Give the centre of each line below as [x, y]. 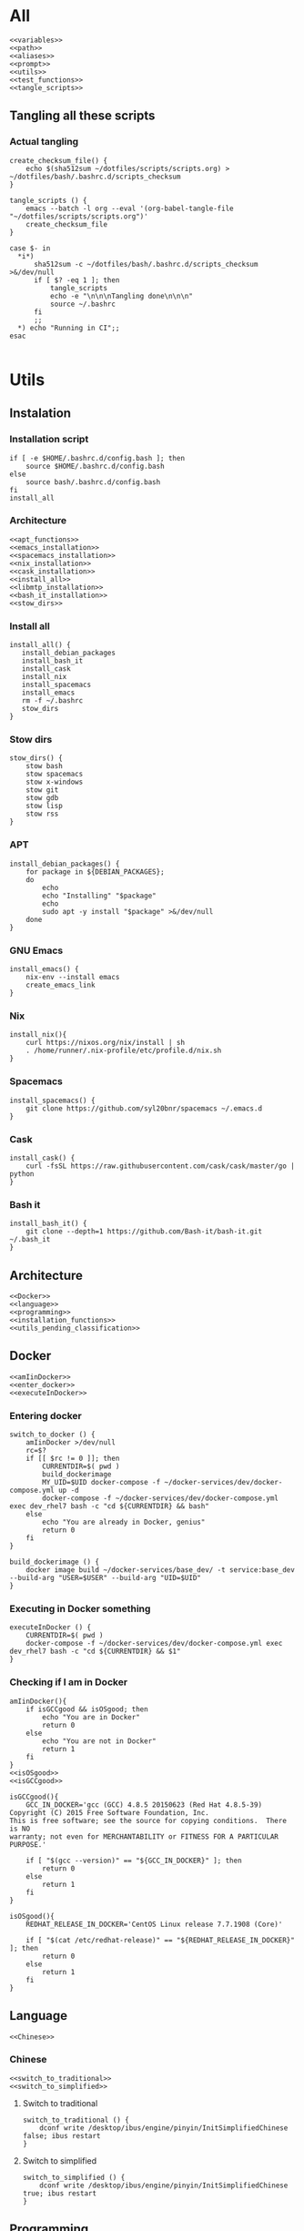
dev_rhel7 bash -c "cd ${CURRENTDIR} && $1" [95, 1652]
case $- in [30, 248]
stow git [42, 790]
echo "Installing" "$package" [99, 896]
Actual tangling [44, 142]
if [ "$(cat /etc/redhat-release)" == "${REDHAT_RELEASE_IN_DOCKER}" [161, 1940]
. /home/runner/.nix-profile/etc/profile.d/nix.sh [124, 1051]
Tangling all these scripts [82, 116]
